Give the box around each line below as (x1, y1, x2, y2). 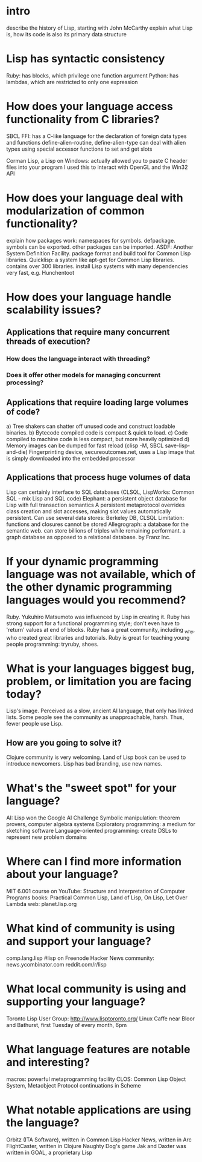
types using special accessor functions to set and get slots (6, 145, 153, 153)
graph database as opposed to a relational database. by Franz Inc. (6, 533, 171, 540)
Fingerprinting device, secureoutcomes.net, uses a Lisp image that (29, 448, 195, 455)
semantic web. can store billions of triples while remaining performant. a (6, 527, 186, 534)
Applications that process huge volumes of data (6, 472, 191, 482)
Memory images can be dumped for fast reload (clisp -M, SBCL (6, 442, 164, 449)
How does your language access (6, 100, 173, 113)
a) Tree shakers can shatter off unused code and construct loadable (6, 422, 176, 430)
